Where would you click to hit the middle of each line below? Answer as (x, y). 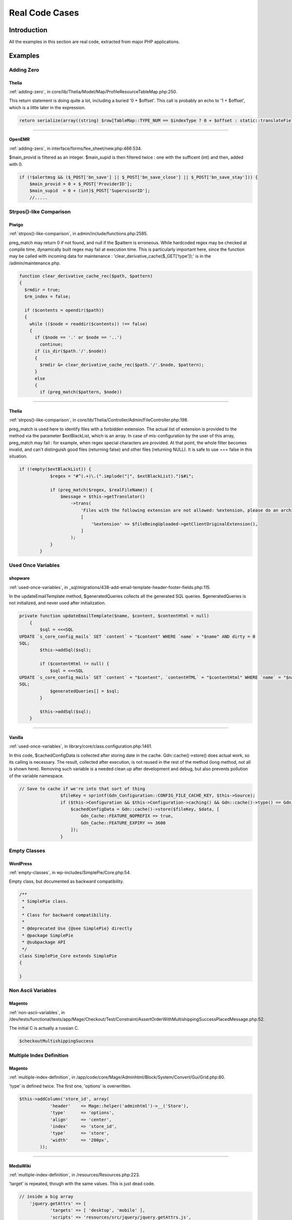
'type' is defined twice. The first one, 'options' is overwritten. (70, 1086)
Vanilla (16, 737)
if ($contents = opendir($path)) (64, 310)
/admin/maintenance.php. (35, 263)
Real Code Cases (44, 13)
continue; (51, 344)
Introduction (28, 30)
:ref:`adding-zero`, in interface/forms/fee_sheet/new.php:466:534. (75, 148)
